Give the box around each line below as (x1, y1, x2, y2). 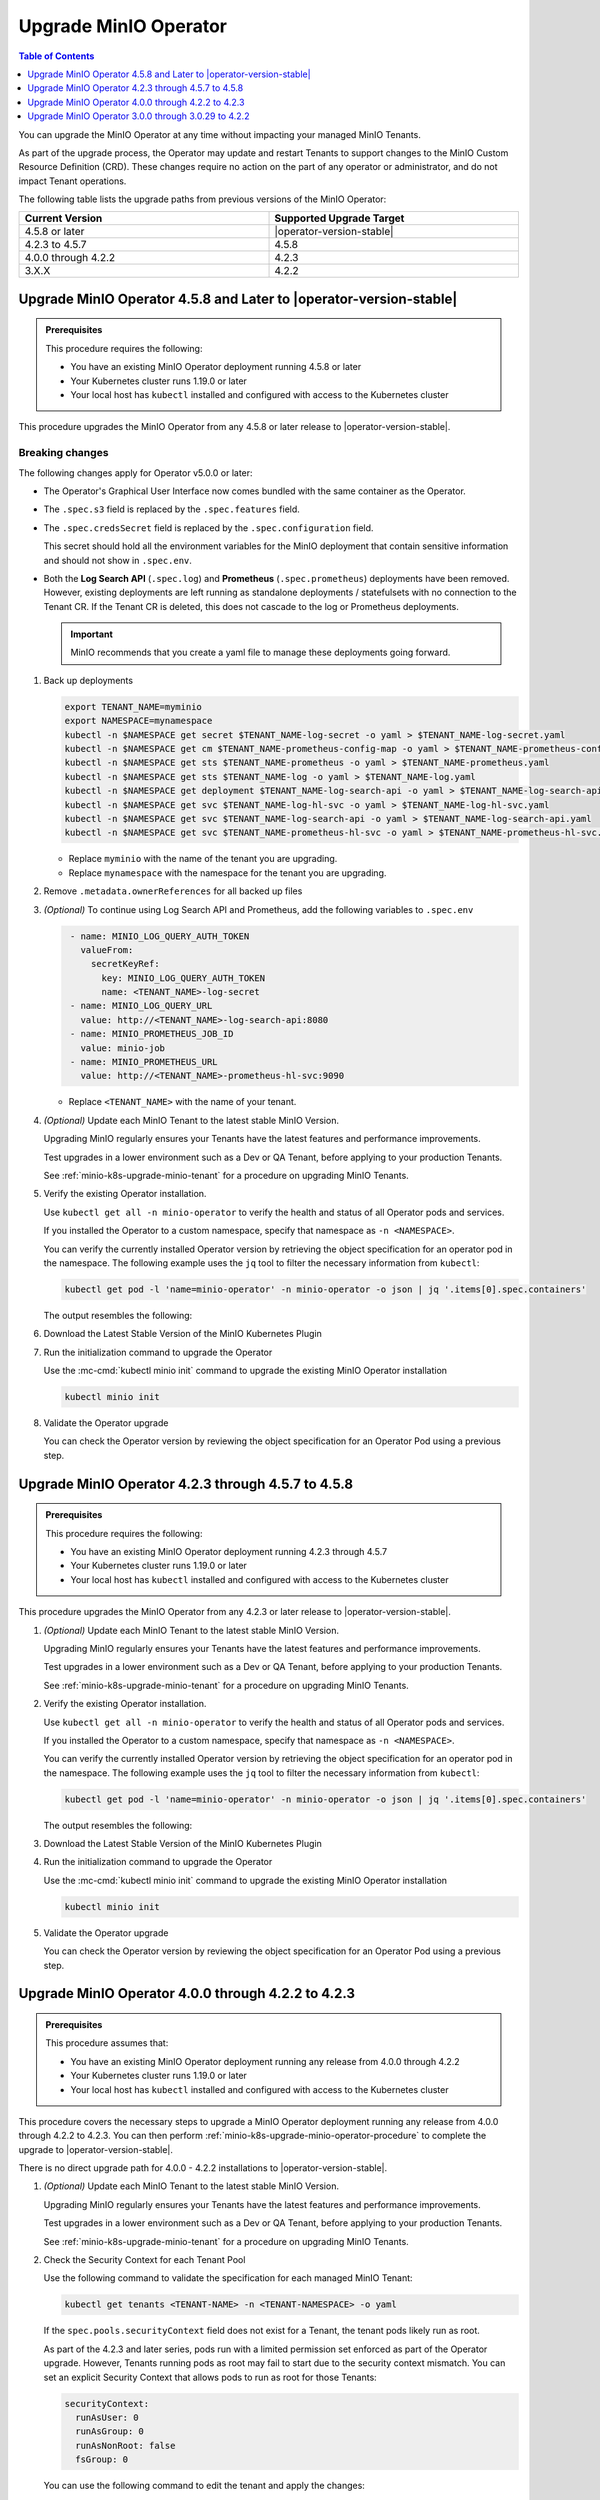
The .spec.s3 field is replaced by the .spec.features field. (43, 503, 300, 515)
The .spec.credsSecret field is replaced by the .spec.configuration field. (43, 521, 374, 534)
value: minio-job (80, 1042, 165, 1054)
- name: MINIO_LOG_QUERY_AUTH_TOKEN (70, 930, 250, 942)
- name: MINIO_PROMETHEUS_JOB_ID (70, 1028, 234, 1040)
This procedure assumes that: (45, 2037, 169, 2049)
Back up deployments (43, 674, 134, 686)
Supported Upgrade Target (274, 211, 405, 225)
